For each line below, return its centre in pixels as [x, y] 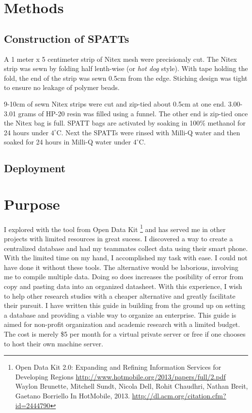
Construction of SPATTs [67, 38]
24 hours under [26, 132]
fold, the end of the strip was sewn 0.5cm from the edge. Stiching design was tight [126, 78]
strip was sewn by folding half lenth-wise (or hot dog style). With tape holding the [126, 68]
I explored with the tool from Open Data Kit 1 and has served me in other [115, 228]
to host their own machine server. [54, 343]
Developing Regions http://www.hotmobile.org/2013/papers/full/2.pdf [120, 376]
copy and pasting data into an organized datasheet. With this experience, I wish [123, 286]
